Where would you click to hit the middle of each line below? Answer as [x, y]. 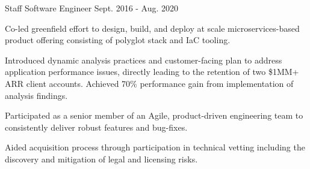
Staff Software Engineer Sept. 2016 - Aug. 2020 [92, 8]
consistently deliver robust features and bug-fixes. [96, 127]
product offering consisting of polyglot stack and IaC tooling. [118, 40]
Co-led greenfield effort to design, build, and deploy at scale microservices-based [152, 28]
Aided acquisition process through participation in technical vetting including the [155, 147]
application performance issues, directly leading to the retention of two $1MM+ [152, 72]
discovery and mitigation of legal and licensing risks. [101, 159]
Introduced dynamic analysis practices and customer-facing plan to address [144, 60]
